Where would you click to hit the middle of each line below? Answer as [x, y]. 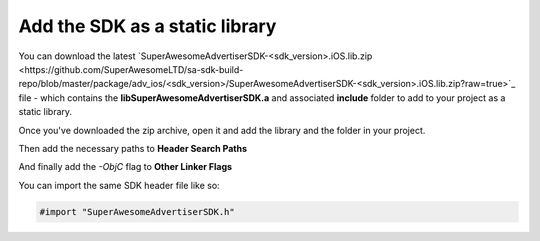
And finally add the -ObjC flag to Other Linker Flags [125, 167]
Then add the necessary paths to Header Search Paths [133, 148]
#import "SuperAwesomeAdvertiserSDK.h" [137, 211]
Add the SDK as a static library [147, 26]
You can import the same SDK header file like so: [119, 185]
